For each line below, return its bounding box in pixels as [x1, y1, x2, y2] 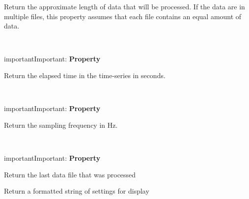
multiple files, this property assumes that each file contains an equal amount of [4, 11, 242, 21]
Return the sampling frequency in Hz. [4, 119, 118, 130]
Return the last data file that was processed [4, 169, 136, 179]
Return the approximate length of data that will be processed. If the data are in [4, 1, 245, 11]
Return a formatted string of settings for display [4, 186, 149, 196]
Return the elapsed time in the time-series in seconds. [4, 70, 166, 80]
